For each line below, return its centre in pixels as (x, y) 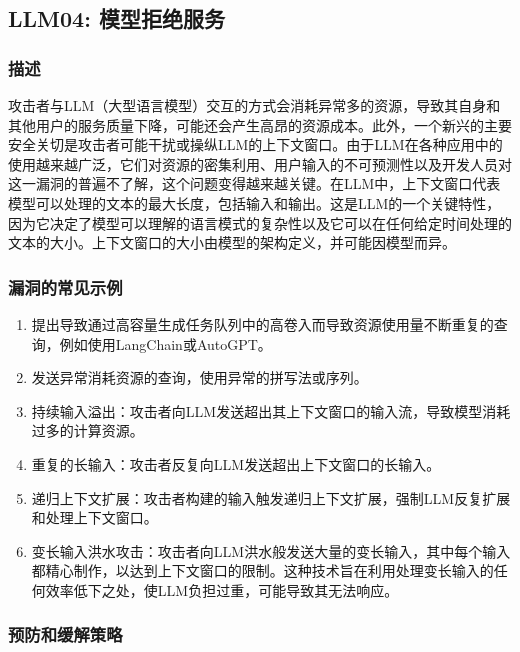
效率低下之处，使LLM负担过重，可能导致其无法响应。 (222, 589)
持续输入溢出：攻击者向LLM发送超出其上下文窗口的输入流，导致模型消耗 (271, 410)
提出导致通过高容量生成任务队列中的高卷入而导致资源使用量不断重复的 (262, 323)
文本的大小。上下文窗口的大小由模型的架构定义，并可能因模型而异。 (232, 242)
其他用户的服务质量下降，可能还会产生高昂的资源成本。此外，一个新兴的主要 (260, 124)
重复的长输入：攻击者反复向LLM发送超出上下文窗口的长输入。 (236, 463)
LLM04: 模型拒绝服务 (116, 18)
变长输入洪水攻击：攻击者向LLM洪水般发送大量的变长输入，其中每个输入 (271, 550)
